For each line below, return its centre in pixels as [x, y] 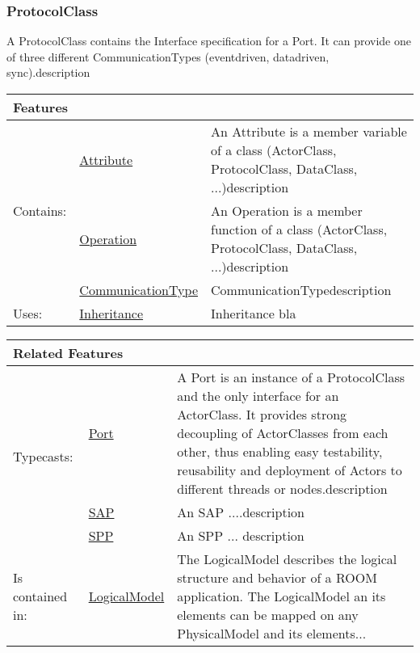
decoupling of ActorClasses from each [283, 433]
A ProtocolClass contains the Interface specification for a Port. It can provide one [209, 41]
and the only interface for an [258, 396]
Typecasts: [43, 456]
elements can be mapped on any [268, 615]
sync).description [48, 72]
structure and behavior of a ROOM [277, 577]
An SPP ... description [241, 535]
